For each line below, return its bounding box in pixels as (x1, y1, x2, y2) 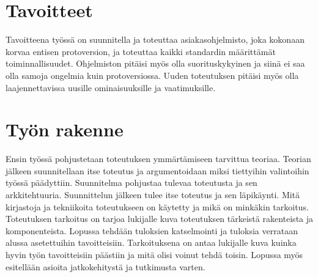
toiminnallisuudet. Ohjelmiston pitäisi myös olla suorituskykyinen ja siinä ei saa (6, 57, 305, 70)
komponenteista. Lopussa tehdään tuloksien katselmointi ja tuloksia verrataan (6, 224, 298, 237)
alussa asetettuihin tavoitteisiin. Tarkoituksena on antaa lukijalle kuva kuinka (6, 236, 297, 249)
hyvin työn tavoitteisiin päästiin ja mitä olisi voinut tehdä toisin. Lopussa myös (6, 248, 303, 260)
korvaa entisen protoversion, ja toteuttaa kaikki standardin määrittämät (6, 45, 276, 57)
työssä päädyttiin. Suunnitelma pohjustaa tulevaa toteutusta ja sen (6, 176, 257, 189)
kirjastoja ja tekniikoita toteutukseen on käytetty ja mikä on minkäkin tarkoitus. (6, 200, 309, 213)
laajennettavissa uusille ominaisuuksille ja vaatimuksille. (6, 81, 216, 94)
